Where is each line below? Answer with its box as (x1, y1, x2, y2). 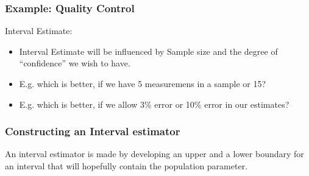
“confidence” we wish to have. (19, 57, 130, 69)
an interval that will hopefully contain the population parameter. (5, 160, 248, 172)
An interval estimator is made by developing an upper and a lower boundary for (5, 147, 304, 160)
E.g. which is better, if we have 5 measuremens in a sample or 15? (19, 77, 266, 90)
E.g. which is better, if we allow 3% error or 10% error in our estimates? (19, 97, 289, 110)
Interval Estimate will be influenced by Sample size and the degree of (19, 44, 278, 57)
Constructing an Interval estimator (5, 124, 180, 139)
